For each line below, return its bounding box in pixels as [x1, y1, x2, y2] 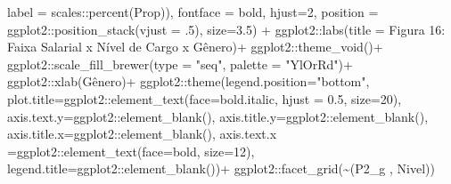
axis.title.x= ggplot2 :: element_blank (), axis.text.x [7, 124, 277, 143]
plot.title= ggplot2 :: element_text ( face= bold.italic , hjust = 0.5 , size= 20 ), [7, 89, 402, 108]
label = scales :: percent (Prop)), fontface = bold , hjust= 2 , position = [7, 3, 379, 20]
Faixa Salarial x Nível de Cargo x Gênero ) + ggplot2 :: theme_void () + [7, 37, 383, 56]
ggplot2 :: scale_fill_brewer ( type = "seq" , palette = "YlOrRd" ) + [7, 54, 353, 73]
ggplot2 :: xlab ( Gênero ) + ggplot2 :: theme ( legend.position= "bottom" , [7, 72, 370, 91]
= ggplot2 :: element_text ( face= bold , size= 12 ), [7, 141, 255, 160]
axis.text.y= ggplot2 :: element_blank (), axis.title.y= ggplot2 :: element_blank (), [7, 107, 429, 125]
